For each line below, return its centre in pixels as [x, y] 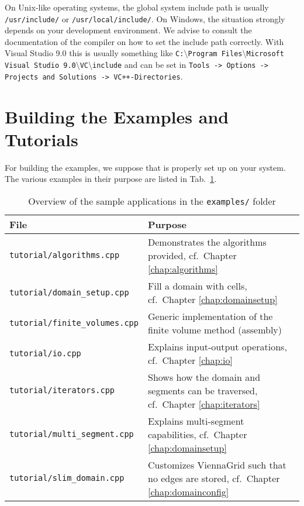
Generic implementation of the [210, 316]
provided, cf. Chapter [192, 255]
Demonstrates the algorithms [207, 242]
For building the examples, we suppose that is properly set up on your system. [145, 167]
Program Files [215, 54]
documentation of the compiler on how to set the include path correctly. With [144, 41]
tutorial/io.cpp [45, 353]
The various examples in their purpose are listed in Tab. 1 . [111, 179]
